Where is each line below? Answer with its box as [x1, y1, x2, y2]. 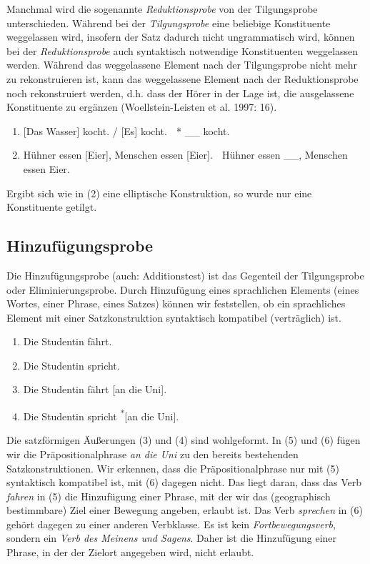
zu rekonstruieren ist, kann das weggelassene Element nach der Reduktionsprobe [6, 71, 359, 86]
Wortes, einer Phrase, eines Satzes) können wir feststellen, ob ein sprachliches [6, 296, 346, 311]
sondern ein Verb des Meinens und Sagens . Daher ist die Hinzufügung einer [6, 530, 337, 545]
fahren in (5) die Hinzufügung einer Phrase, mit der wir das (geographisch [6, 488, 331, 503]
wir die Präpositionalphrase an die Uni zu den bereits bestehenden [6, 446, 299, 461]
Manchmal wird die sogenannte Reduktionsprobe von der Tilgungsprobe [6, 1, 318, 16]
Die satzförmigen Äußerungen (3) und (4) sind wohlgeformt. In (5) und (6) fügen [6, 432, 361, 447]
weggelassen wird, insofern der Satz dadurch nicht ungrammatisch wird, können [6, 29, 355, 44]
